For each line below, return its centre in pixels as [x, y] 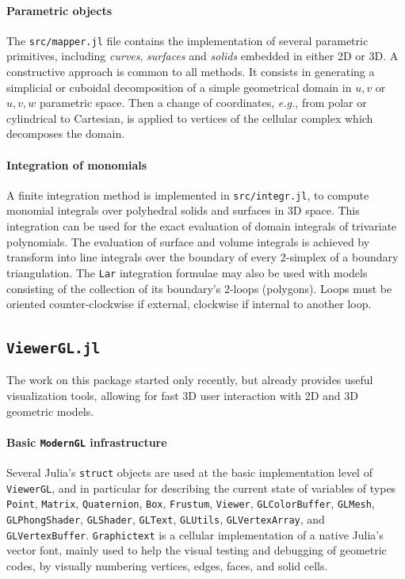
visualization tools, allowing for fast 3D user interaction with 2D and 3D [182, 396]
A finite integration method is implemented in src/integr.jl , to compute [188, 194]
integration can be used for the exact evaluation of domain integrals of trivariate [202, 226]
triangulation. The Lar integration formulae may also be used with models [187, 272]
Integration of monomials [77, 164]
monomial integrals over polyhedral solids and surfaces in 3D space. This [183, 210]
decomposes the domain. [66, 133]
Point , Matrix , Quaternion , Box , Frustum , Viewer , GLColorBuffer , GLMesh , [191, 503]
